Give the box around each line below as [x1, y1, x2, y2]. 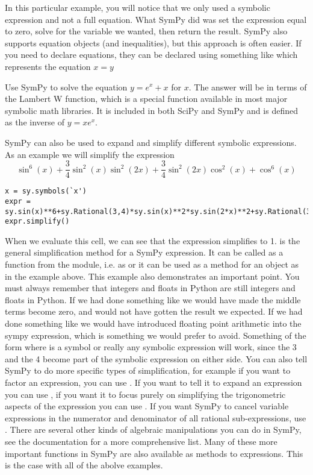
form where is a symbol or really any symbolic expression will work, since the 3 [5, 341, 297, 353]
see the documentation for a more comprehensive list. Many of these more [5, 435, 277, 447]
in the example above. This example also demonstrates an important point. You [5, 269, 300, 282]
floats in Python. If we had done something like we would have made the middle [5, 293, 301, 306]
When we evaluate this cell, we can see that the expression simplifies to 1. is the [5, 234, 300, 247]
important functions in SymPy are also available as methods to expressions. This [5, 447, 303, 459]
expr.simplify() [5, 217, 70, 226]
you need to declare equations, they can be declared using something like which [5, 48, 298, 61]
